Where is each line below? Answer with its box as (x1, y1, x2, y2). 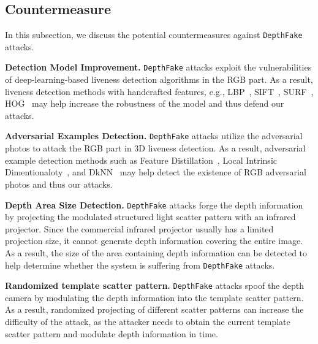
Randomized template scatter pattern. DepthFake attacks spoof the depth (5, 279, 305, 292)
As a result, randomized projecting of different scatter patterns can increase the (5, 303, 304, 316)
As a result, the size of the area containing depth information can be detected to (5, 246, 308, 259)
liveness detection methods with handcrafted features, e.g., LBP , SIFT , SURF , (5, 85, 314, 97)
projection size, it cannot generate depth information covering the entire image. (5, 234, 303, 247)
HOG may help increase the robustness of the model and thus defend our (5, 97, 284, 110)
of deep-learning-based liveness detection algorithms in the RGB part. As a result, (5, 73, 313, 86)
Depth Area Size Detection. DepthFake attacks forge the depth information (5, 198, 303, 211)
